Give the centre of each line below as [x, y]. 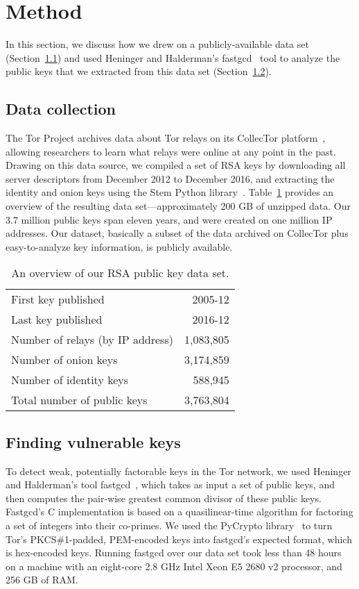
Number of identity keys [70, 380]
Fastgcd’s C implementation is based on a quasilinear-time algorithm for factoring [179, 512]
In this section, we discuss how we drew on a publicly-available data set [157, 44]
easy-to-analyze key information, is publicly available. [119, 246]
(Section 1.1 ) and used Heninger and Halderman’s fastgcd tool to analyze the [173, 57]
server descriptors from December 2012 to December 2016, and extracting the [170, 178]
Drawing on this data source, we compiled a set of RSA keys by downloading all [176, 165]
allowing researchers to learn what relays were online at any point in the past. [171, 151]
